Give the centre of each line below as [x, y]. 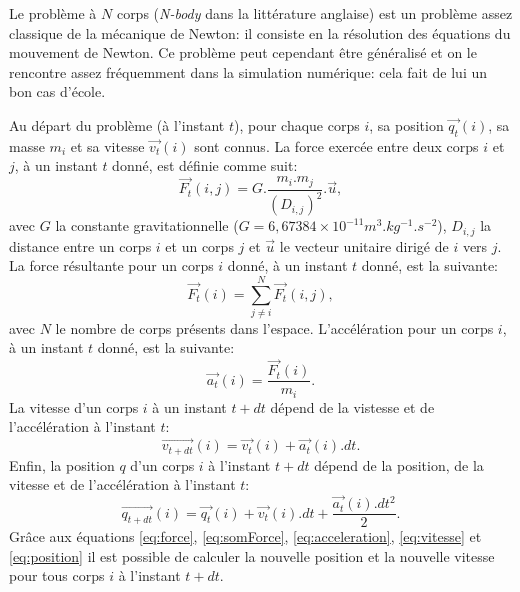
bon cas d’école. [57, 91]
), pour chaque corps [296, 124]
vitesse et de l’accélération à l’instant [122, 484]
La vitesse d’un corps [74, 406]
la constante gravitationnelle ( [147, 225]
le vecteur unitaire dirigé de [364, 245]
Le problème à [53, 13]
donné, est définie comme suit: [205, 165]
